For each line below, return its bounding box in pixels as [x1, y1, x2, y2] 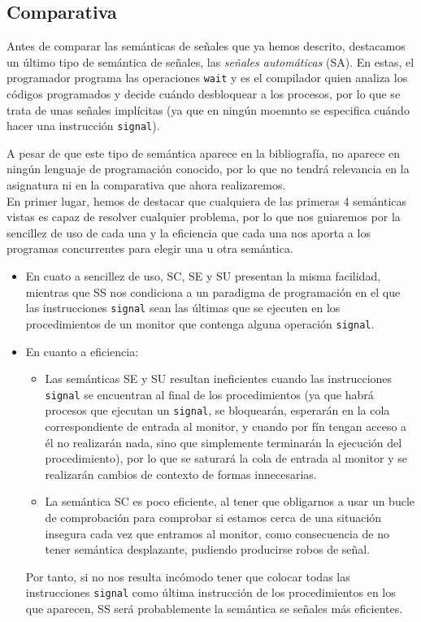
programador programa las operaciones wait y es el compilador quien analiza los [7, 69, 408, 86]
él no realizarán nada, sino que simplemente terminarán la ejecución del [45, 433, 402, 450]
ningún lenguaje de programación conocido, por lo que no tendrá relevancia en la [7, 160, 410, 177]
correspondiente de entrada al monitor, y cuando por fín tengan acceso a [45, 418, 407, 435]
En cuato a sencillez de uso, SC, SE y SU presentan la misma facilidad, [25, 268, 381, 285]
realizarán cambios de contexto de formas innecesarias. [45, 465, 317, 482]
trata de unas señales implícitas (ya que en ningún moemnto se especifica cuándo [7, 101, 410, 118]
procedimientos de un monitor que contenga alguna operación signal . [25, 315, 375, 332]
